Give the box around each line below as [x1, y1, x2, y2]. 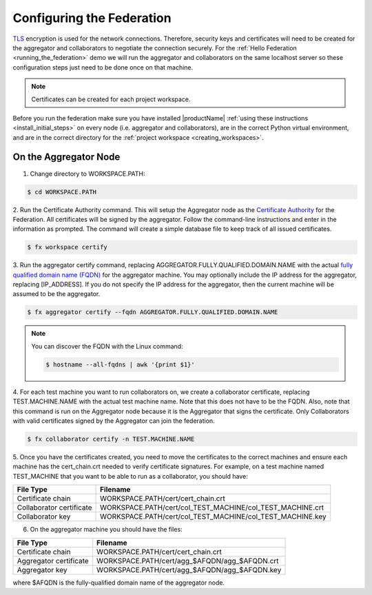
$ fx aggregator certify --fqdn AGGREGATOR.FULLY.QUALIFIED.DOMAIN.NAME [27, 309, 278, 316]
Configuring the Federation [12, 10, 172, 25]
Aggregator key [17, 565, 68, 574]
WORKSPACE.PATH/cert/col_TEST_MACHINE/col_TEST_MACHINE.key [100, 512, 327, 521]
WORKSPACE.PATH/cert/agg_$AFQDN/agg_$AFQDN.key [96, 565, 282, 574]
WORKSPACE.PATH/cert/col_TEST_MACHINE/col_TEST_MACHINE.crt [100, 503, 324, 512]
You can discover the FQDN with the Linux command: [31, 342, 183, 351]
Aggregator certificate [17, 556, 89, 565]
